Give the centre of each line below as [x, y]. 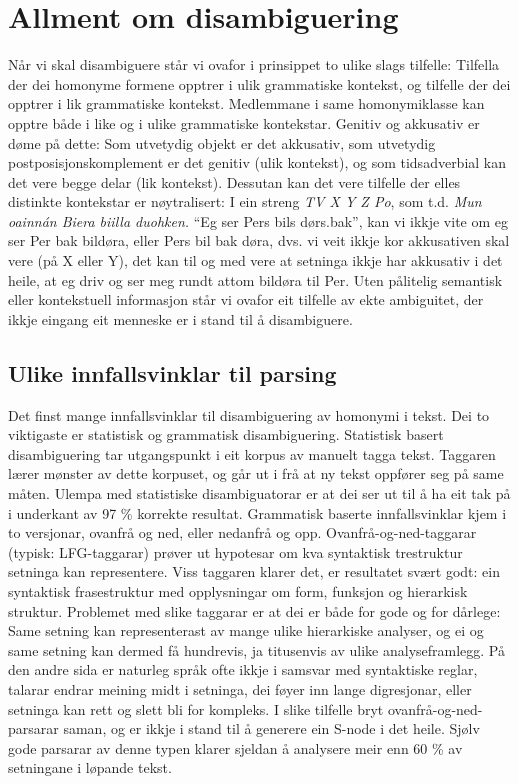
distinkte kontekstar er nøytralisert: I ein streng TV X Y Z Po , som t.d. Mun [245, 201]
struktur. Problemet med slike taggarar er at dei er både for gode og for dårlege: [254, 610]
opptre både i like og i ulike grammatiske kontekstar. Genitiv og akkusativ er [244, 122]
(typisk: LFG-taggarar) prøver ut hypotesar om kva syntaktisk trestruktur [235, 551]
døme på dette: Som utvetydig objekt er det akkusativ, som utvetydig [222, 142]
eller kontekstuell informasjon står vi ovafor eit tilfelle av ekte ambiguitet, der [246, 299]
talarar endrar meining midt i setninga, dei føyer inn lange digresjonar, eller [240, 688]
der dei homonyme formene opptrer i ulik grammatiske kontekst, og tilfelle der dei [259, 83]
